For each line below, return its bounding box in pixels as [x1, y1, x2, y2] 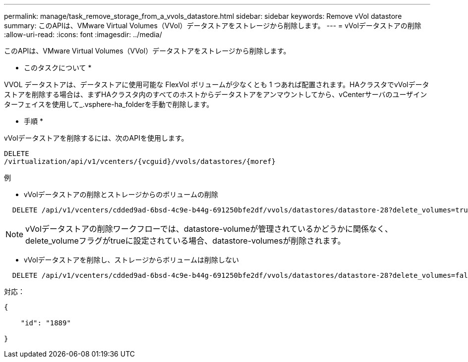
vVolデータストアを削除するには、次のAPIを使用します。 [4, 134, 188, 142]
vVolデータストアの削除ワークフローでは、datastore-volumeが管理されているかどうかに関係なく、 [25, 224, 393, 234]
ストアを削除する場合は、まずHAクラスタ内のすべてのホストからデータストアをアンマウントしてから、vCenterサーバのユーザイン [4, 90, 427, 99]
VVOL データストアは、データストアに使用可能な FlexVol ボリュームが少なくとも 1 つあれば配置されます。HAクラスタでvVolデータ [4, 80, 429, 89]
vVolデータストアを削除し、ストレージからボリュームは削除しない [24, 256, 239, 264]
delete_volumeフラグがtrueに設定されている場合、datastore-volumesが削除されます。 [25, 236, 346, 246]
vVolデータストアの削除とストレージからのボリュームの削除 [24, 190, 218, 199]
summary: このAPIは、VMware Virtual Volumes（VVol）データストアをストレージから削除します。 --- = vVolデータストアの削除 [4, 21, 421, 30]
